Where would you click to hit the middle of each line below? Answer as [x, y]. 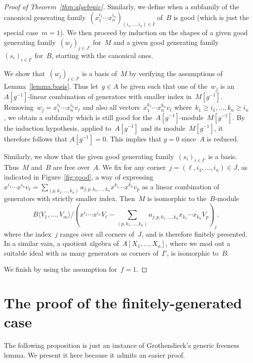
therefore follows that [36, 138]
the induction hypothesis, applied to [58, 128]
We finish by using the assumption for [61, 269]
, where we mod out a [198, 243]
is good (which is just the [211, 17]
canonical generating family [45, 17]
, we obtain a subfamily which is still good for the [78, 117]
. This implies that [134, 138]
